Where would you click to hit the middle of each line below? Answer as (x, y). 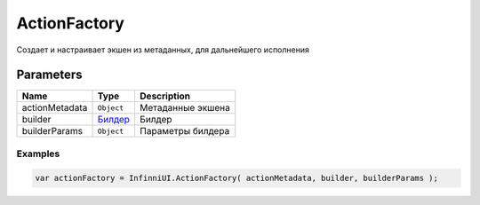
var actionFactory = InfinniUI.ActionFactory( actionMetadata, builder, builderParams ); (237, 178)
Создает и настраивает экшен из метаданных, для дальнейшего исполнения (163, 50)
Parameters (49, 75)
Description (165, 96)
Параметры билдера (184, 131)
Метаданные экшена (184, 108)
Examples (38, 154)
